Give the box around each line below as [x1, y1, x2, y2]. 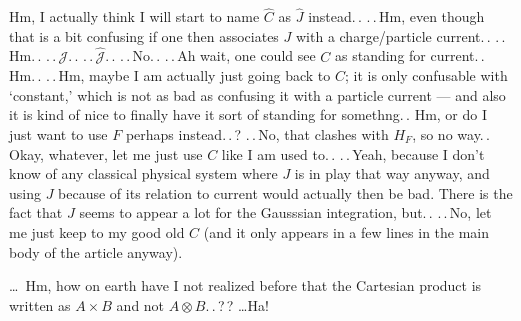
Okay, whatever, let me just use [9, 143, 203, 164]
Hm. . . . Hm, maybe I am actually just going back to [9, 65, 331, 86]
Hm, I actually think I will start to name [9, 6, 260, 27]
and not [116, 294, 165, 315]
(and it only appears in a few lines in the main [203, 221, 490, 242]
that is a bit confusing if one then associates [9, 25, 279, 46]
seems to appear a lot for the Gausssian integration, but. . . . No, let [79, 202, 492, 223]
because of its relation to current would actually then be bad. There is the [58, 182, 513, 203]
